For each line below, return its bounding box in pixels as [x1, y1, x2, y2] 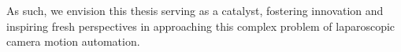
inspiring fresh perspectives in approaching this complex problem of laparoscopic [6, 17, 395, 34]
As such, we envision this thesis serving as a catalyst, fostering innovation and [6, 2, 384, 18]
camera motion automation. [6, 33, 140, 50]
